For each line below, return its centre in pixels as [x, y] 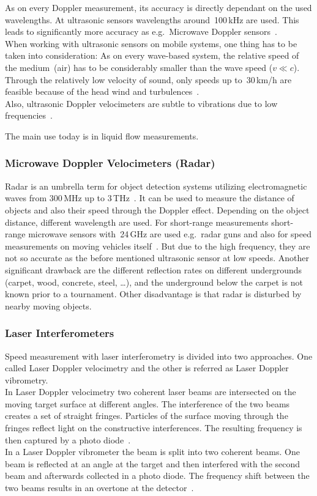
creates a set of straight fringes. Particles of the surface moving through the [147, 416]
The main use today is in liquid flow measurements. [102, 135]
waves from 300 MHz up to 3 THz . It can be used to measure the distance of [150, 198]
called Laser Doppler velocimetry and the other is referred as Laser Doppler [147, 368]
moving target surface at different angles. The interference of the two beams [147, 403]
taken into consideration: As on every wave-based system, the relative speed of [152, 55]
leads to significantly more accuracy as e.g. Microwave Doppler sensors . [141, 31]
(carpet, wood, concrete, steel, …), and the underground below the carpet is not [154, 282]
